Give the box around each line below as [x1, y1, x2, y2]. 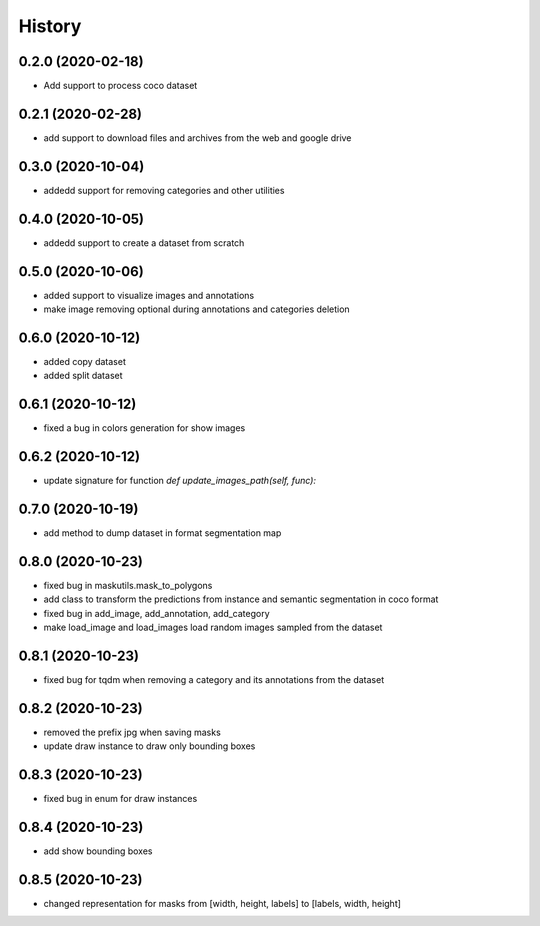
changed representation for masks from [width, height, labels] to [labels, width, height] [43, 898, 402, 910]
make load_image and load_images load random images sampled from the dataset [43, 621, 383, 634]
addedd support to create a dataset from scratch [43, 236, 245, 249]
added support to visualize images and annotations [43, 289, 255, 301]
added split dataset [43, 370, 124, 382]
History [18, 15, 82, 37]
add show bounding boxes [43, 845, 153, 857]
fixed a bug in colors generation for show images [43, 422, 246, 434]
